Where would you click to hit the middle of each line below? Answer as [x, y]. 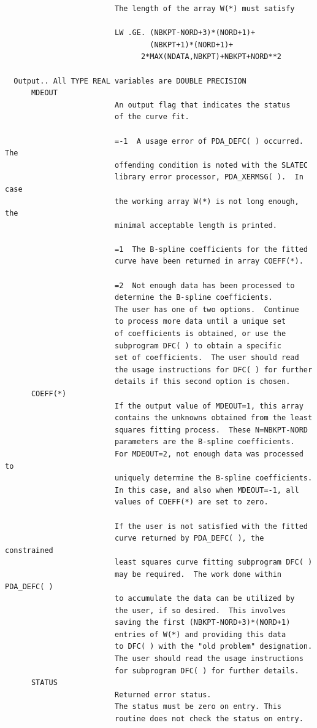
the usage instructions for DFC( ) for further [213, 370]
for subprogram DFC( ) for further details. [207, 671]
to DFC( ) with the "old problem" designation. [213, 647]
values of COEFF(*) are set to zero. [191, 502]
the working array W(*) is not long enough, [207, 201]
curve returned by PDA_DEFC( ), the [189, 538]
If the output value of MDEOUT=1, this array [209, 406]
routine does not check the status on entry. [209, 719]
